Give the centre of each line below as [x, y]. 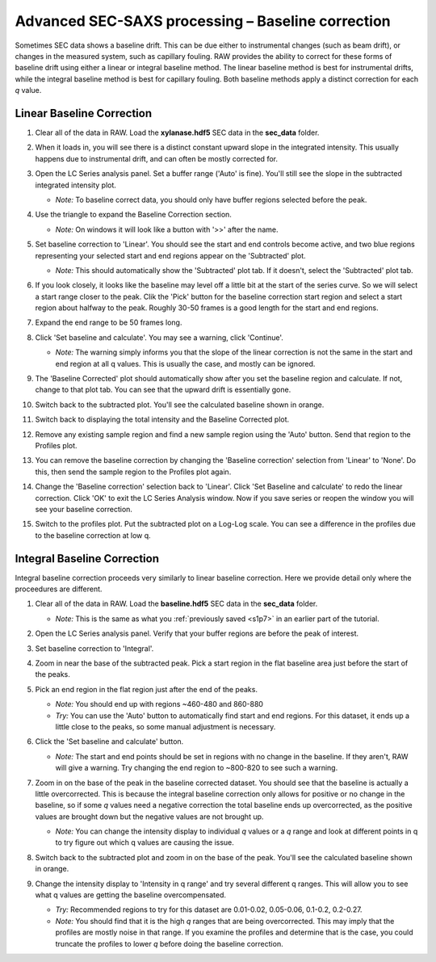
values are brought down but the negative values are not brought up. [149, 817]
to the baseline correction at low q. [93, 535]
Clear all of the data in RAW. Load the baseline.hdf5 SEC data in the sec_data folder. [176, 604]
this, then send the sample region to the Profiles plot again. [133, 472]
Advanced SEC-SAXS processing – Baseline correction [203, 21]
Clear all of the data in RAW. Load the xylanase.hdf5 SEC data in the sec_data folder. [177, 132]
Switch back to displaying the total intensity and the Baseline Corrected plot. [162, 419]
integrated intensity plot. [76, 185]
